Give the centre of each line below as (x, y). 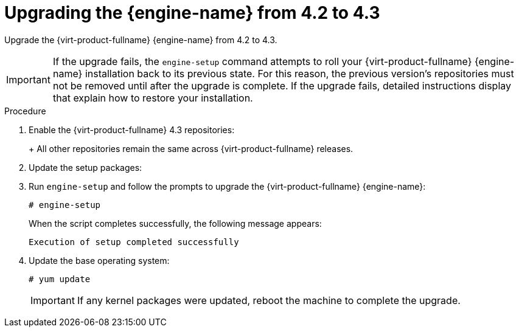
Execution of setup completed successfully (134, 242)
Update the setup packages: (85, 167)
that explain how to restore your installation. (153, 98)
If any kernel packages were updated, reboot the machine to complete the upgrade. (269, 300)
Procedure (25, 111)
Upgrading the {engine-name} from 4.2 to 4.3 (192, 13)
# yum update (60, 279)
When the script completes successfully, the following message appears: (175, 223)
